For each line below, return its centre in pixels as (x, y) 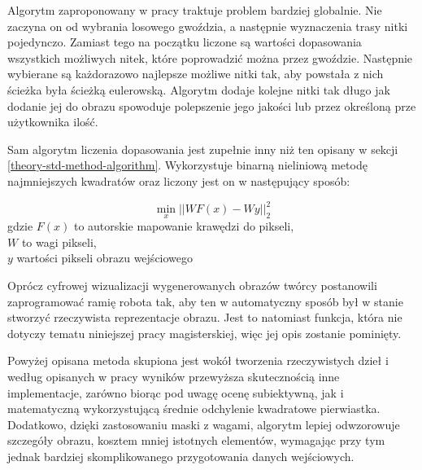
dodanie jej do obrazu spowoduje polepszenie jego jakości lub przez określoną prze (212, 105)
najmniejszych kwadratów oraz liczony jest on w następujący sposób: (179, 180)
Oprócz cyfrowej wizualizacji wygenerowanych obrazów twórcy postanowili (192, 286)
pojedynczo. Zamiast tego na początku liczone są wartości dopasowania (185, 42)
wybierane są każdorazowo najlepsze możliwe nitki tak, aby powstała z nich (196, 74)
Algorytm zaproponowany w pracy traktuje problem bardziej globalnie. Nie (195, 10)
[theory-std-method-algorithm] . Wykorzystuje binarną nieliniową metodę (187, 165)
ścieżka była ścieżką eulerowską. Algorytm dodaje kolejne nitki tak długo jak (199, 89)
